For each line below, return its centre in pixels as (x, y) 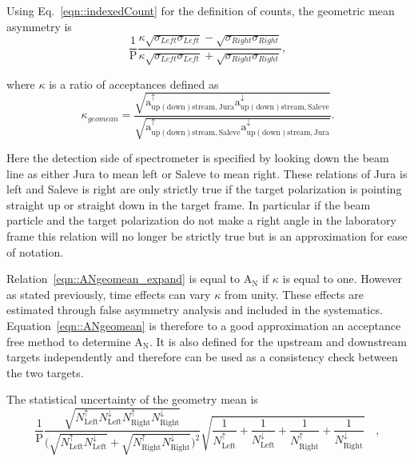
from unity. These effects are (294, 294)
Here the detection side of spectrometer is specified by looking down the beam (198, 158)
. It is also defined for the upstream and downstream (278, 341)
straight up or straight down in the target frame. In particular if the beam (189, 204)
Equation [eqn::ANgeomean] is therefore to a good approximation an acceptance (204, 326)
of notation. (35, 251)
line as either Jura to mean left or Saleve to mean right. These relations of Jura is (207, 173)
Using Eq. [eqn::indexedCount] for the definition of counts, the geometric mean (201, 10)
